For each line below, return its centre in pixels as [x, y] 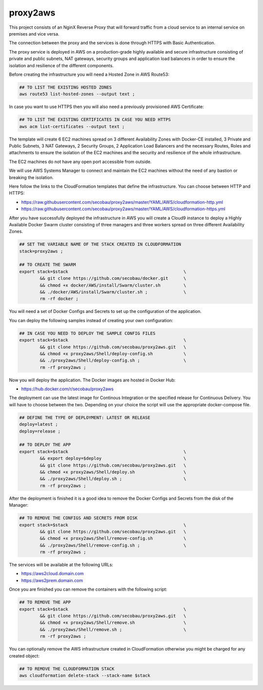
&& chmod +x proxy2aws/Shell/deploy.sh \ [113, 472]
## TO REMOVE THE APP [45, 602]
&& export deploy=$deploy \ [113, 458]
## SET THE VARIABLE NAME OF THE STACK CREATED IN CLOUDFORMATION [100, 244]
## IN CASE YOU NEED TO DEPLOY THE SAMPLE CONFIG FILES [87, 333]
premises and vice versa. [34, 34]
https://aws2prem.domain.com [52, 580]
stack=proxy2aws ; [41, 251]
